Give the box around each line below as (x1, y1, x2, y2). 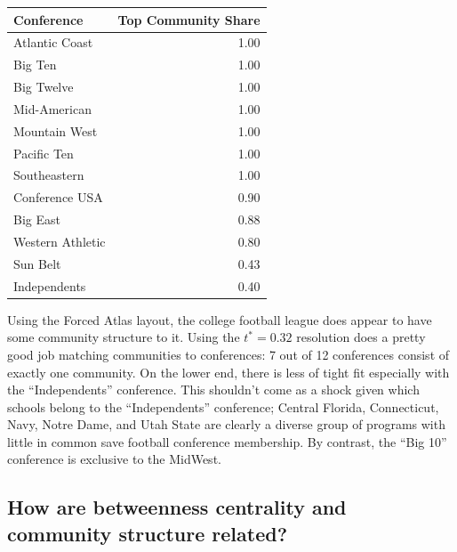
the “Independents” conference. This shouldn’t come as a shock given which (7, 380, 420, 399)
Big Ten (13, 55, 57, 74)
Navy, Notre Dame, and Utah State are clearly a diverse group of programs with (7, 415, 445, 434)
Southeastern (13, 166, 84, 184)
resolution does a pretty (296, 328, 426, 346)
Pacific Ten (13, 143, 74, 162)
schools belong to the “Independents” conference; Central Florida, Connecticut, (7, 397, 439, 416)
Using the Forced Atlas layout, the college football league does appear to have (7, 310, 432, 329)
